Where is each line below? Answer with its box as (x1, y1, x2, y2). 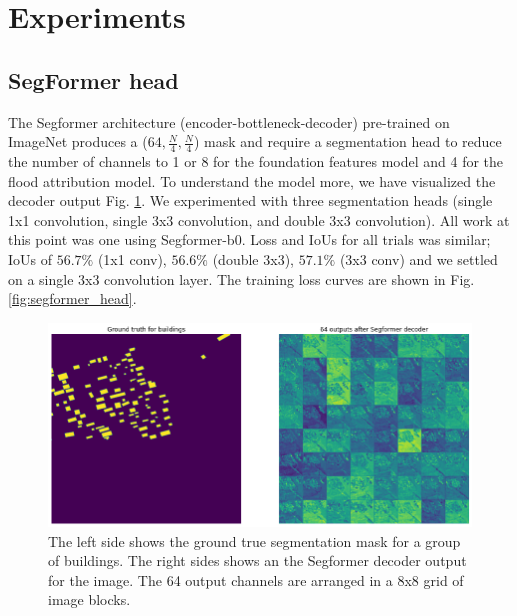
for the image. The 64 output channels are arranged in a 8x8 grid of (48, 569, 464, 590)
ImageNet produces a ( (8, 131, 148, 152)
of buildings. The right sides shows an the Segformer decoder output (48, 550, 467, 571)
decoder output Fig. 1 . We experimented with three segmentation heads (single (8, 190, 493, 211)
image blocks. (48, 589, 131, 610)
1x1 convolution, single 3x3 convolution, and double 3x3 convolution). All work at (8, 209, 510, 230)
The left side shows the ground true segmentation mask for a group (48, 530, 461, 551)
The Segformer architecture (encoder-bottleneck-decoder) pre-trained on (8, 111, 450, 132)
